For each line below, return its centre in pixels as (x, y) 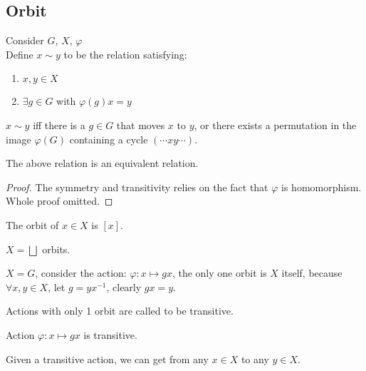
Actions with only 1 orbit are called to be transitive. (120, 311)
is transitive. (110, 334)
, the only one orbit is (219, 273)
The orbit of (32, 224)
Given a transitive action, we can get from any (107, 359)
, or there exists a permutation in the (275, 124)
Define (20, 54)
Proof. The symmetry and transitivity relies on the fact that (137, 187)
